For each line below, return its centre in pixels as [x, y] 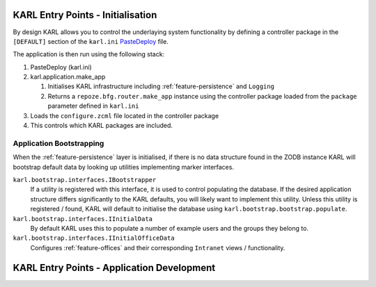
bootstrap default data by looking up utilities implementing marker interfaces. [124, 167]
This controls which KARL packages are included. [102, 126]
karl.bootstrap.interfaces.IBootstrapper [85, 180]
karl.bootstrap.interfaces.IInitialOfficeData [94, 238]
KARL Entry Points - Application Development [114, 268]
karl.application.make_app [68, 77]
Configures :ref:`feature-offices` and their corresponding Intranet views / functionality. [158, 247]
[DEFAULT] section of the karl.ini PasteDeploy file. [91, 41]
